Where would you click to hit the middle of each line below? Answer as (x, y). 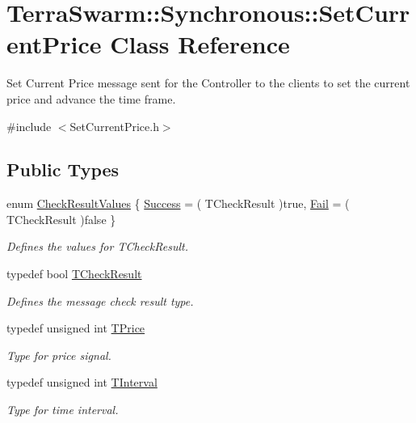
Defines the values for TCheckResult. (97, 246)
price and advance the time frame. (91, 98)
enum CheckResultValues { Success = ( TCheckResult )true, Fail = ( (178, 203)
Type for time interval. (63, 410)
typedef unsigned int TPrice (76, 328)
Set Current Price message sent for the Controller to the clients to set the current (208, 83)
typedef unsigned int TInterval (82, 382)
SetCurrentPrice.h (114, 126)
